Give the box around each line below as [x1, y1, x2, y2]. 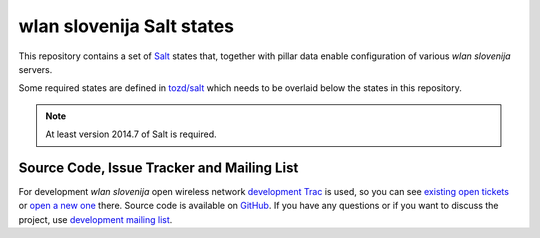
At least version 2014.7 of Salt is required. [45, 128, 217, 140]
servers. [18, 63, 53, 75]
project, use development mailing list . [18, 213, 173, 225]
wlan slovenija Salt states [18, 15, 235, 37]
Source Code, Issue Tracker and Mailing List [18, 159, 299, 176]
